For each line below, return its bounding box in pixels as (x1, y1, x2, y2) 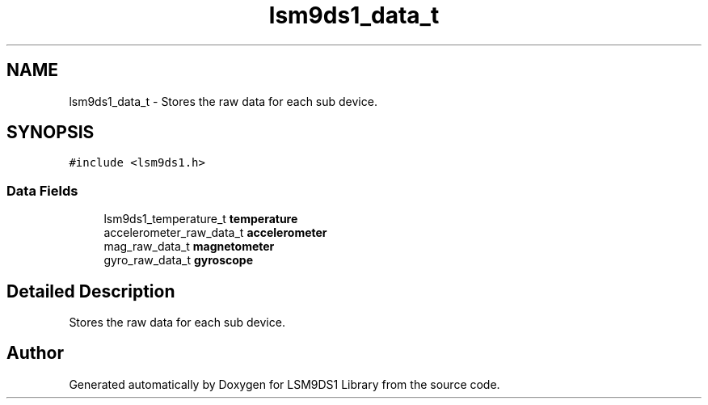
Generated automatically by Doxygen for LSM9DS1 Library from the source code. (69, 377, 500, 391)
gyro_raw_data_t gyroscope (103, 253, 254, 268)
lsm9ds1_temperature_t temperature (103, 212, 298, 226)
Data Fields (6, 182, 78, 199)
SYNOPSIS (6, 122, 95, 143)
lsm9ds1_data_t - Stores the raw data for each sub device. (69, 94, 377, 108)
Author (6, 343, 64, 364)
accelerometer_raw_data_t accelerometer (103, 226, 327, 240)
